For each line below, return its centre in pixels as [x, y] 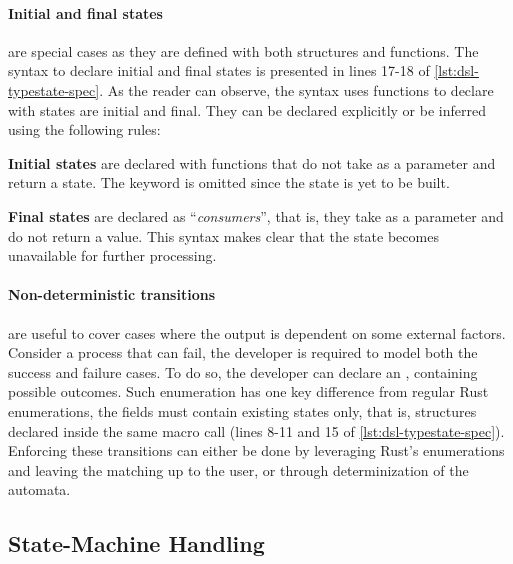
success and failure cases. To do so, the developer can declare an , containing [243, 371]
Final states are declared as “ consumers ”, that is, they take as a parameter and [256, 215]
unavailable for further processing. [112, 255]
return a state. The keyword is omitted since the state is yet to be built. [229, 182]
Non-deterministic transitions [112, 294]
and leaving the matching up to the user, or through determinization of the [238, 469]
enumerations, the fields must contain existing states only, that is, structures [242, 410]
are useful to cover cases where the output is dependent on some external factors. [257, 332]
